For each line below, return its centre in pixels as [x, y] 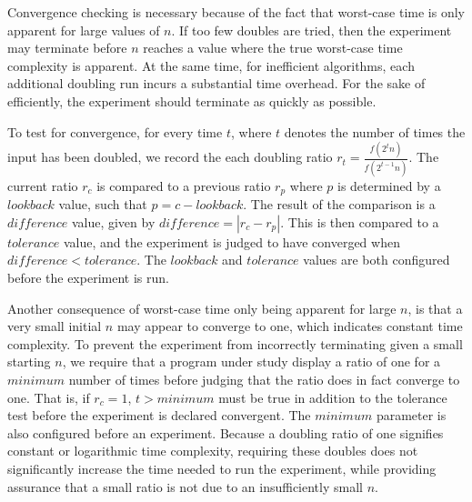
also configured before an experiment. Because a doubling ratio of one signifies [226, 432]
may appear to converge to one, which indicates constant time [290, 326]
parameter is [411, 415]
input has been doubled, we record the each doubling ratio [170, 157]
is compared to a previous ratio [184, 185]
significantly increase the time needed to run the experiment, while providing [222, 468]
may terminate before [67, 48]
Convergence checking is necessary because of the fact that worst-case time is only [236, 12]
